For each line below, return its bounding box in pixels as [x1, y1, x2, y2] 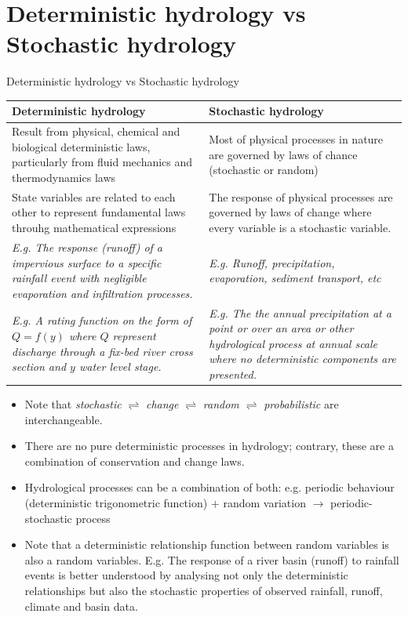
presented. [209, 365, 257, 382]
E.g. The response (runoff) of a [12, 238, 162, 255]
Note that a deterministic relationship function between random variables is [24, 536, 389, 553]
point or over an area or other [209, 320, 354, 336]
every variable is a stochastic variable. [209, 220, 392, 236]
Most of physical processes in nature [209, 131, 384, 147]
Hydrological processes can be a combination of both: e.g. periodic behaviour [24, 479, 395, 495]
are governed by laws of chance [209, 146, 358, 162]
